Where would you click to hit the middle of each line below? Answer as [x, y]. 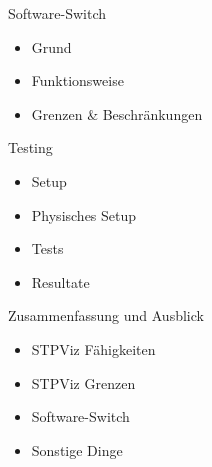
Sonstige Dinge [77, 449]
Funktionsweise [77, 80]
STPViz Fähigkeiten [93, 348]
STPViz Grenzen [83, 382]
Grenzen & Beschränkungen [117, 113]
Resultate [60, 281]
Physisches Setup [84, 214]
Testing [30, 147]
